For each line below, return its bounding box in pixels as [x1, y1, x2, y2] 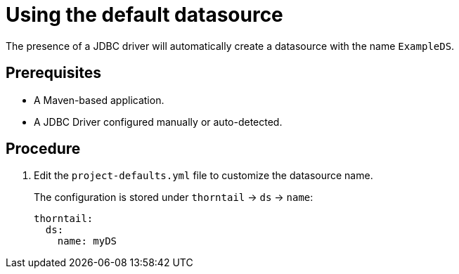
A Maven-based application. [34, 93, 164, 106]
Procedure [6, 140, 81, 158]
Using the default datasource [6, 3, 283, 27]
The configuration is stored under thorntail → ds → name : [34, 191, 313, 204]
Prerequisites [6, 64, 101, 82]
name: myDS [57, 235, 117, 247]
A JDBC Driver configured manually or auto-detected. [34, 115, 283, 128]
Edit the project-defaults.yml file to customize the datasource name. [34, 169, 373, 182]
